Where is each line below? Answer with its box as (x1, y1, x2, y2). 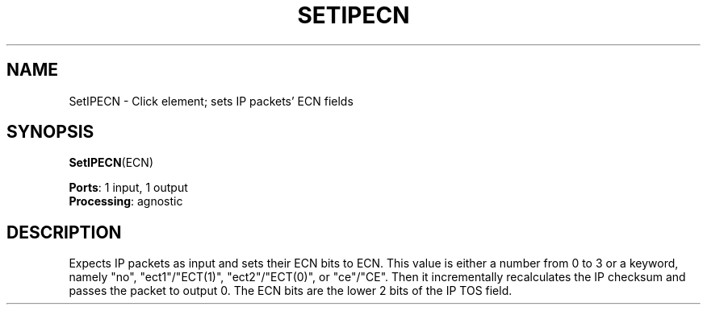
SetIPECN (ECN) (69, 155, 153, 170)
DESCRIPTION (6, 222, 122, 243)
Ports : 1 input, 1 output (69, 180, 188, 195)
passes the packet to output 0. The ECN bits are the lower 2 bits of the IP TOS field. (69, 284, 512, 298)
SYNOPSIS (6, 122, 94, 143)
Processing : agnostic (69, 194, 183, 209)
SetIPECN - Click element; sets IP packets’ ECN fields (69, 93, 353, 108)
